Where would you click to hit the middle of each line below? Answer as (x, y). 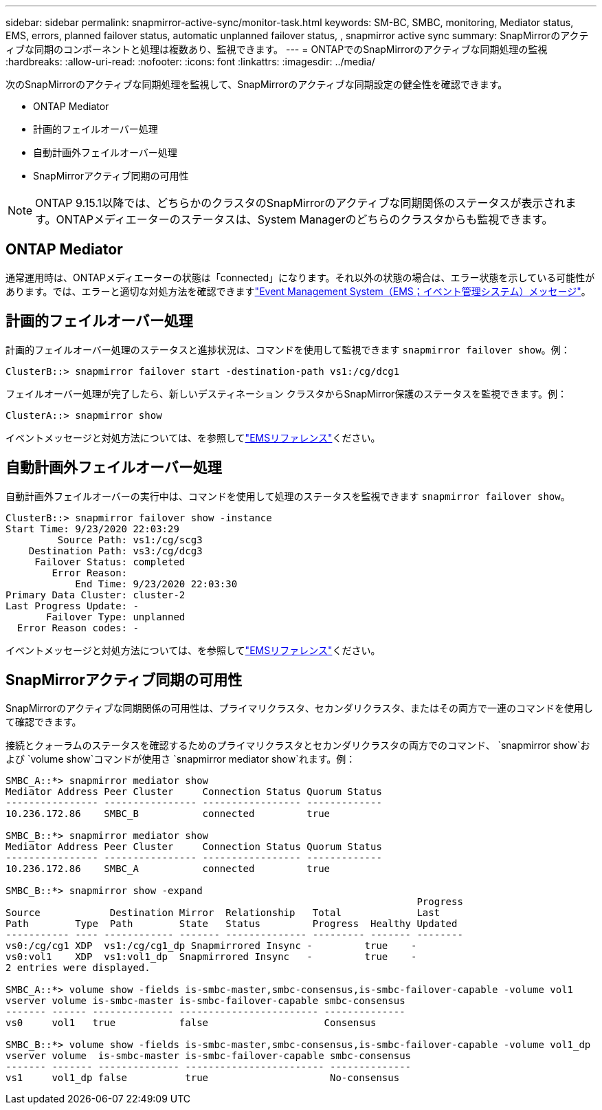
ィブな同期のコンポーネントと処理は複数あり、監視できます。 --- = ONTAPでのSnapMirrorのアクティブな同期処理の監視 (277, 49)
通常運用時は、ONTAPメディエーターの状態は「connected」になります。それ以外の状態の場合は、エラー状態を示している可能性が (300, 277)
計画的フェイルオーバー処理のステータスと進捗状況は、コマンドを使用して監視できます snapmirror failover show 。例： (288, 349)
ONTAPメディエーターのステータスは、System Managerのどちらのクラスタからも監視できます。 (304, 219)
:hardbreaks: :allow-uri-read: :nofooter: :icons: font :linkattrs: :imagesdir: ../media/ (190, 62)
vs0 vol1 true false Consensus (191, 1023)
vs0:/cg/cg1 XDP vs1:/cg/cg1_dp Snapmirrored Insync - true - (211, 946)
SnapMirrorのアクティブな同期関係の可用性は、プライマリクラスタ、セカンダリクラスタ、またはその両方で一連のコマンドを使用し (299, 708)
